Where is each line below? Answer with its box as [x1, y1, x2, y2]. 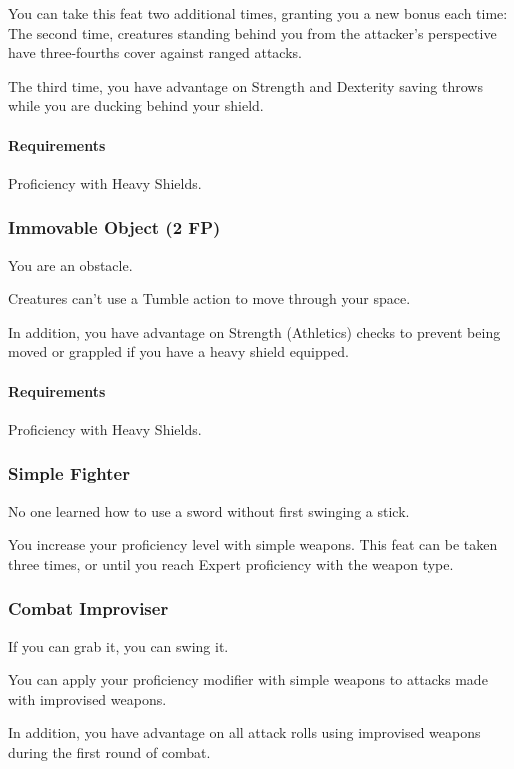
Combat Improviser [8, 596, 169, 621]
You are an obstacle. [8, 254, 133, 275]
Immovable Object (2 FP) [8, 215, 221, 240]
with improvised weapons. [8, 688, 167, 709]
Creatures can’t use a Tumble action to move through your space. [8, 288, 411, 309]
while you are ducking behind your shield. [8, 95, 264, 116]
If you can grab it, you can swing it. [8, 635, 229, 656]
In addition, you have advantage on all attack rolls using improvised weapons [8, 722, 481, 743]
